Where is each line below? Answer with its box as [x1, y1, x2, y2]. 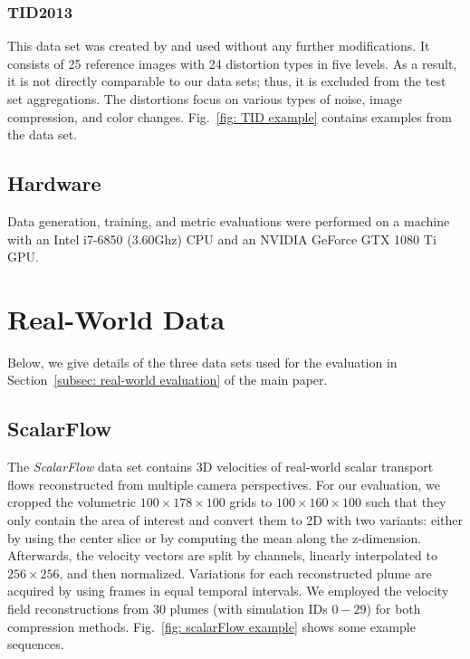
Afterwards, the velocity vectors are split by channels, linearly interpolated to [7, 546, 437, 565]
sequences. [7, 635, 64, 654]
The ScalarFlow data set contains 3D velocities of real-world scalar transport [7, 457, 434, 476]
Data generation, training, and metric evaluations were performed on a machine [7, 211, 450, 230]
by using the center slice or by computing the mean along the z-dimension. [7, 528, 422, 547]
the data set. [7, 125, 78, 144]
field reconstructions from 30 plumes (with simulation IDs [7, 599, 328, 618]
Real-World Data [7, 300, 225, 337]
